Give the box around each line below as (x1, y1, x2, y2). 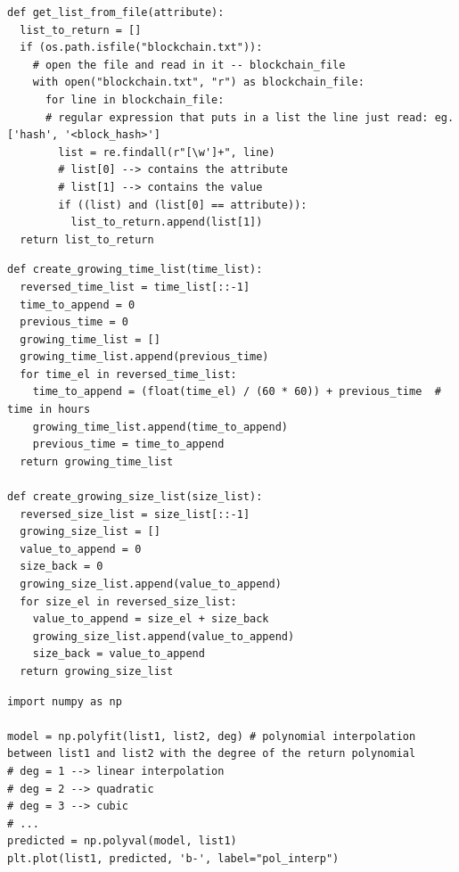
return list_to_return (20, 233, 154, 246)
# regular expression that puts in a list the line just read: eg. (45, 111, 455, 124)
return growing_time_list (20, 455, 174, 468)
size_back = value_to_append (32, 647, 205, 661)
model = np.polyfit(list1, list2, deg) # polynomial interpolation (7, 729, 416, 743)
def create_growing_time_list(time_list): (7, 263, 263, 276)
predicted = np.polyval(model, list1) (7, 835, 237, 848)
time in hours (7, 403, 91, 416)
